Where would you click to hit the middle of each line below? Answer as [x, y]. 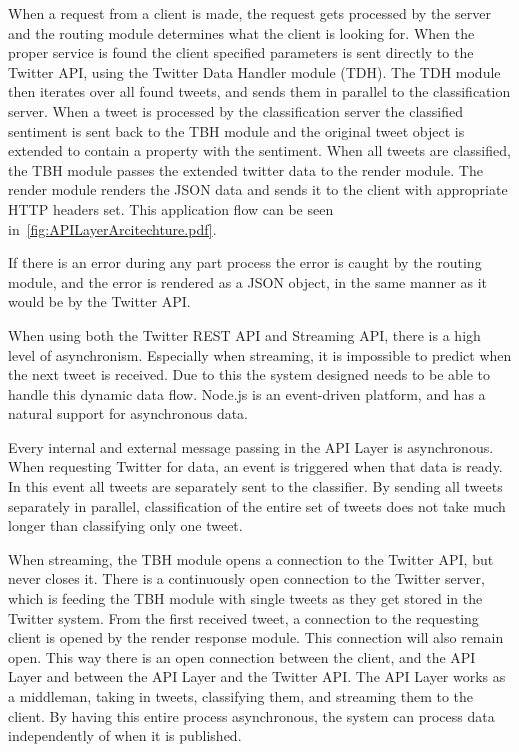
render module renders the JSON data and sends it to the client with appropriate [258, 189]
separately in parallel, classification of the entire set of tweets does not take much [257, 505]
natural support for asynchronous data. [128, 413]
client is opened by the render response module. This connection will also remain [256, 637]
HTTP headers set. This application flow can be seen [171, 208]
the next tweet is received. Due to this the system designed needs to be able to [249, 374]
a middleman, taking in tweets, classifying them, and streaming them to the [241, 696]
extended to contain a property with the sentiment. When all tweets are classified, [259, 150]
